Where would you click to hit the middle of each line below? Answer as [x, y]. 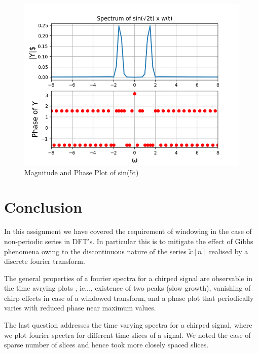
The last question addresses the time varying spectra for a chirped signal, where [128, 325]
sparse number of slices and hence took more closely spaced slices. [106, 345]
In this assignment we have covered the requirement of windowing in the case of [128, 231]
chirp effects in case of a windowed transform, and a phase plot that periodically [129, 298]
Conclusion [43, 207]
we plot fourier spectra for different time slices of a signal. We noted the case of [127, 335]
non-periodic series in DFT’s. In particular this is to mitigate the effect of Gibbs [129, 241]
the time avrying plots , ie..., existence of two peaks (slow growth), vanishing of [127, 288]
